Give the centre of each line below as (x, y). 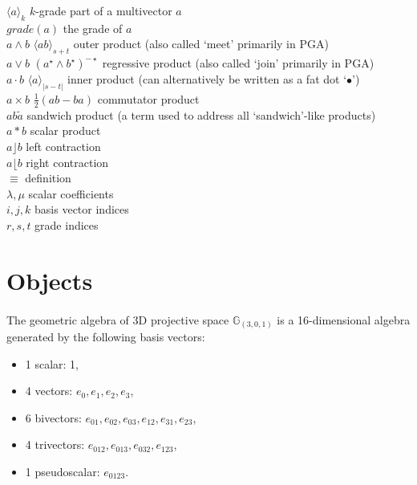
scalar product (65, 130)
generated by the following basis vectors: (106, 337)
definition (48, 178)
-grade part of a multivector (104, 10)
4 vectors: (49, 391)
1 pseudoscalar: (63, 472)
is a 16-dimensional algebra (344, 319)
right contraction (67, 162)
